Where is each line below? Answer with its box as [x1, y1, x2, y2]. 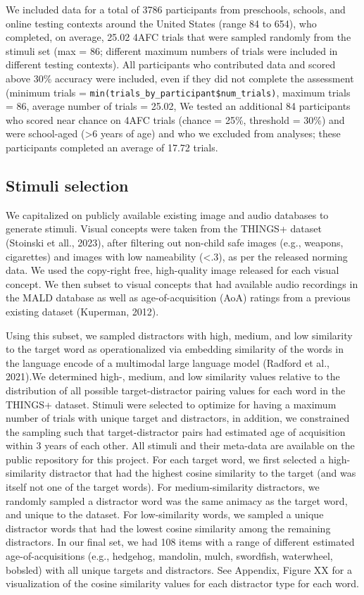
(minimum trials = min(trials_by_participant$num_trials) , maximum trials [6, 84, 351, 99]
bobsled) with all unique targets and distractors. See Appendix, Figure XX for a [6, 562, 352, 577]
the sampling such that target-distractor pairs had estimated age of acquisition [6, 424, 346, 439]
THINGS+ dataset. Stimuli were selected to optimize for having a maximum [6, 396, 337, 411]
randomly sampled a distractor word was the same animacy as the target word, [6, 493, 348, 508]
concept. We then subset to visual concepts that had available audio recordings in [6, 276, 358, 291]
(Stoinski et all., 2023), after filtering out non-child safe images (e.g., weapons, [6, 234, 344, 249]
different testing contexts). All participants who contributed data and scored [6, 57, 336, 72]
